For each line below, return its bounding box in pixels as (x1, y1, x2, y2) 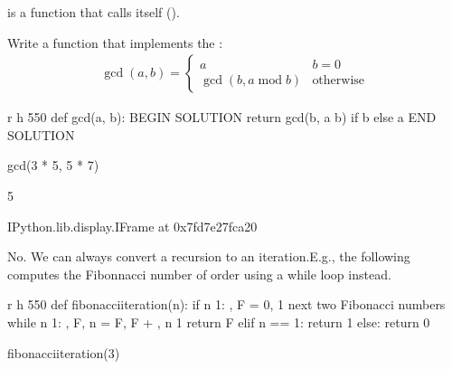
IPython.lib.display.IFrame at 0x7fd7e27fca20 (7, 216, 258, 235)
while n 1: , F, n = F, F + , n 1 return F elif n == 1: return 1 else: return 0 (7, 312, 430, 331)
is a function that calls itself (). (7, 3, 180, 21)
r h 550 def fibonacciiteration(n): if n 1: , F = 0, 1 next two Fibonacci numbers (7, 295, 446, 314)
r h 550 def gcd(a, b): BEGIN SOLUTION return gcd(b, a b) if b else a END (7, 108, 437, 127)
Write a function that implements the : (7, 33, 223, 52)
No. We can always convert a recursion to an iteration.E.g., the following (7, 247, 410, 266)
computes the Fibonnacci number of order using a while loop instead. (7, 264, 391, 283)
